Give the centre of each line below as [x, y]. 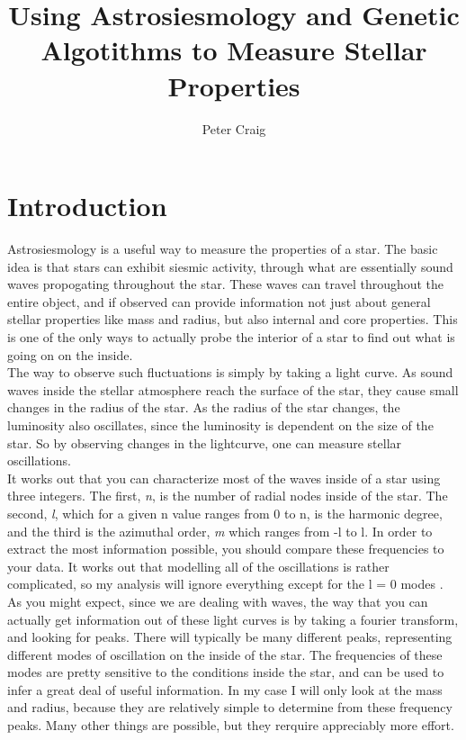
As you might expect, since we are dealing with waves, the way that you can [218, 601]
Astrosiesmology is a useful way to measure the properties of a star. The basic [223, 249]
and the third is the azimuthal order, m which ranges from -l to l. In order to [220, 531]
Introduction [87, 206]
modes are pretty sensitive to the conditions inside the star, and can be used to [226, 672]
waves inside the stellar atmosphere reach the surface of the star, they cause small [233, 389]
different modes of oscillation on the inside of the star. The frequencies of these [225, 654]
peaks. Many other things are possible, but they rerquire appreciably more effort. [231, 725]
